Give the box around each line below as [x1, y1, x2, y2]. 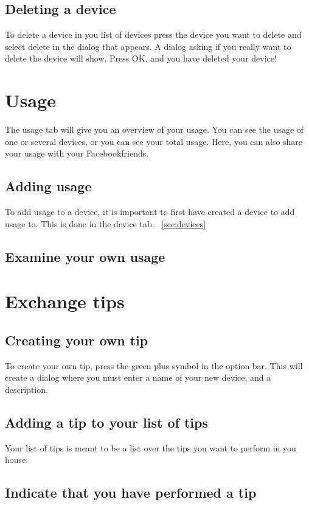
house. [5, 453, 29, 466]
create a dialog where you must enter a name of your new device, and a [5, 371, 271, 384]
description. [5, 383, 48, 395]
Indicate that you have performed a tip [5, 483, 257, 502]
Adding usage [5, 177, 92, 196]
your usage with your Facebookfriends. [5, 147, 149, 160]
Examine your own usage [5, 247, 165, 266]
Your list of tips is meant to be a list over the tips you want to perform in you [5, 441, 296, 454]
